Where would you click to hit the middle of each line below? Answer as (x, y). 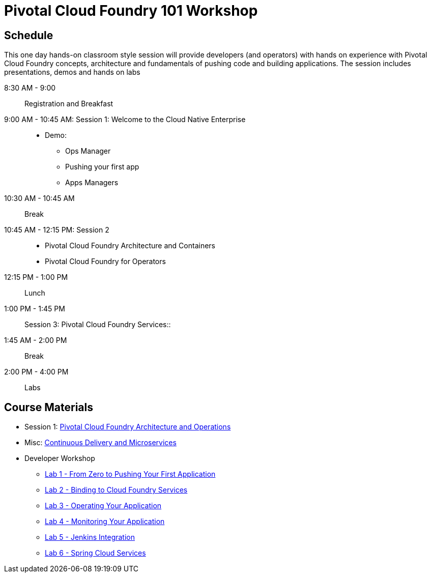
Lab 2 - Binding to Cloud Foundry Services (116, 490)
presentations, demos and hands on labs (72, 72)
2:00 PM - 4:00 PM (36, 372)
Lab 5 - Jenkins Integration (90, 537)
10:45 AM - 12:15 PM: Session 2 (57, 230)
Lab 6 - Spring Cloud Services (95, 553)
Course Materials (49, 407)
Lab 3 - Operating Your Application (103, 506)
